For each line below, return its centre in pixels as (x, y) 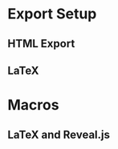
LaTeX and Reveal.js (59, 134)
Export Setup (52, 14)
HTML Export (41, 44)
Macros (33, 105)
